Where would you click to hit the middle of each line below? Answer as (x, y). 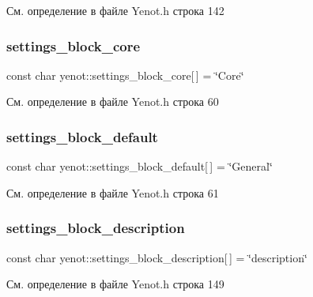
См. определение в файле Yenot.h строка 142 (115, 10)
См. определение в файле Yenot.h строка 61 (113, 192)
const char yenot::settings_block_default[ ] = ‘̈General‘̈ (140, 166)
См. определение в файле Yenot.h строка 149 (115, 284)
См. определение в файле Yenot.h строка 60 (113, 102)
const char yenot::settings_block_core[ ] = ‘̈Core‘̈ (125, 75)
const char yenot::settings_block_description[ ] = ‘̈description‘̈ (157, 257)
